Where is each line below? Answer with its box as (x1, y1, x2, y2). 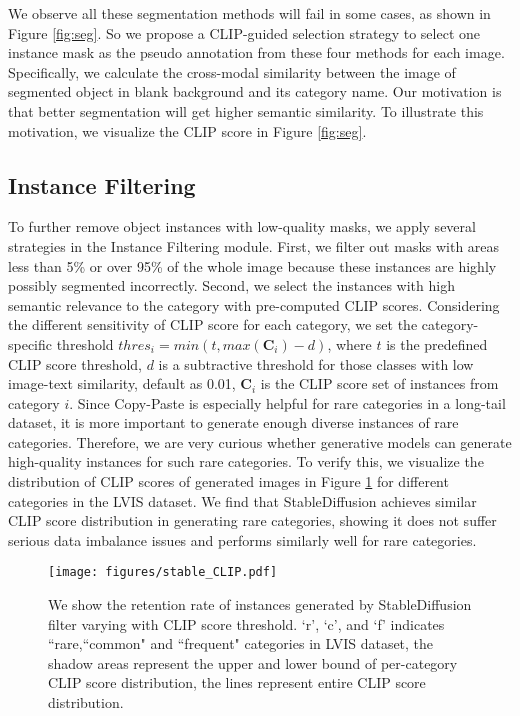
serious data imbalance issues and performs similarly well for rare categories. (8, 529, 477, 550)
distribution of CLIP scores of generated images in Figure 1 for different (8, 471, 449, 492)
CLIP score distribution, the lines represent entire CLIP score (48, 672, 426, 693)
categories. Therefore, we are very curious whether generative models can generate (8, 431, 512, 452)
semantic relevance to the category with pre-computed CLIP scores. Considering (8, 294, 500, 315)
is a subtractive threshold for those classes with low (158, 353, 474, 374)
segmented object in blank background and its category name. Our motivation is (8, 81, 502, 102)
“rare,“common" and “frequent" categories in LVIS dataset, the (48, 633, 434, 654)
